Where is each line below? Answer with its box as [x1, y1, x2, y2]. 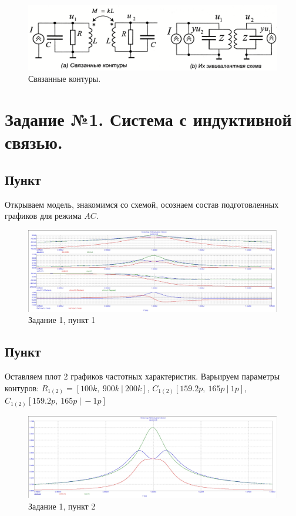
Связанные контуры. [28, 72, 101, 85]
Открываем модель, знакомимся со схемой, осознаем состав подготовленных [5, 198, 279, 210]
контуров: [5, 381, 39, 394]
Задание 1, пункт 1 [28, 314, 96, 326]
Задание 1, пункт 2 [28, 500, 96, 512]
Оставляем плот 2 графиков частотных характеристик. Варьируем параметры [5, 370, 280, 382]
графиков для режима [5, 209, 82, 222]
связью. [5, 130, 63, 154]
